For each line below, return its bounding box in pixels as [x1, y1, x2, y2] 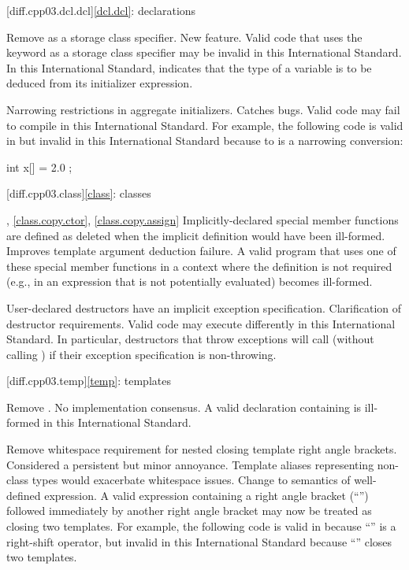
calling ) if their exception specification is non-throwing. [6, 346, 277, 362]
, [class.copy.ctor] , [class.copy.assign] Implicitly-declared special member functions [6, 211, 399, 228]
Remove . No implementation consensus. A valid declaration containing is [6, 398, 362, 415]
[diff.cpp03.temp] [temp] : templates [6, 372, 171, 389]
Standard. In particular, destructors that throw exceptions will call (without [6, 331, 374, 347]
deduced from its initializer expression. [6, 75, 193, 91]
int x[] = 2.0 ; [6, 158, 73, 175]
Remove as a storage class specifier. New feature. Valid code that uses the [6, 28, 363, 45]
